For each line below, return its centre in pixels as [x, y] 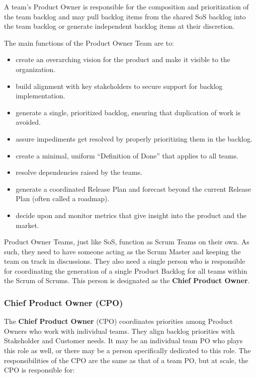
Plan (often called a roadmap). [62, 198]
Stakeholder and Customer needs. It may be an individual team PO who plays [124, 340]
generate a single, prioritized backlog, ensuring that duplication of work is [128, 112]
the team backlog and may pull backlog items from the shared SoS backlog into [125, 16]
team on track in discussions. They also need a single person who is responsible [125, 261]
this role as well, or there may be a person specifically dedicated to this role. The [128, 350]
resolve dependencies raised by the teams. [79, 172]
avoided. [28, 122]
